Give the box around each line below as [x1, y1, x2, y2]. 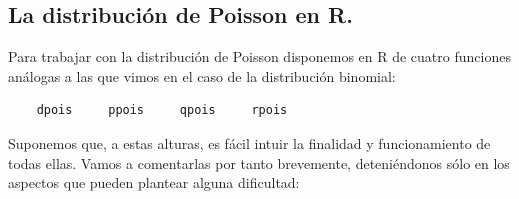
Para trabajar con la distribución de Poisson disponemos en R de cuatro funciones [8, 46, 511, 67]
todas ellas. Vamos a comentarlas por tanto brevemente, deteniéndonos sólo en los [8, 152, 510, 173]
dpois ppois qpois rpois [36, 103, 288, 118]
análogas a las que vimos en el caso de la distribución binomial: [8, 65, 396, 86]
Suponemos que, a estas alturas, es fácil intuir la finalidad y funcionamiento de [8, 132, 491, 153]
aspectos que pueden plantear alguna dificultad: [8, 172, 300, 193]
